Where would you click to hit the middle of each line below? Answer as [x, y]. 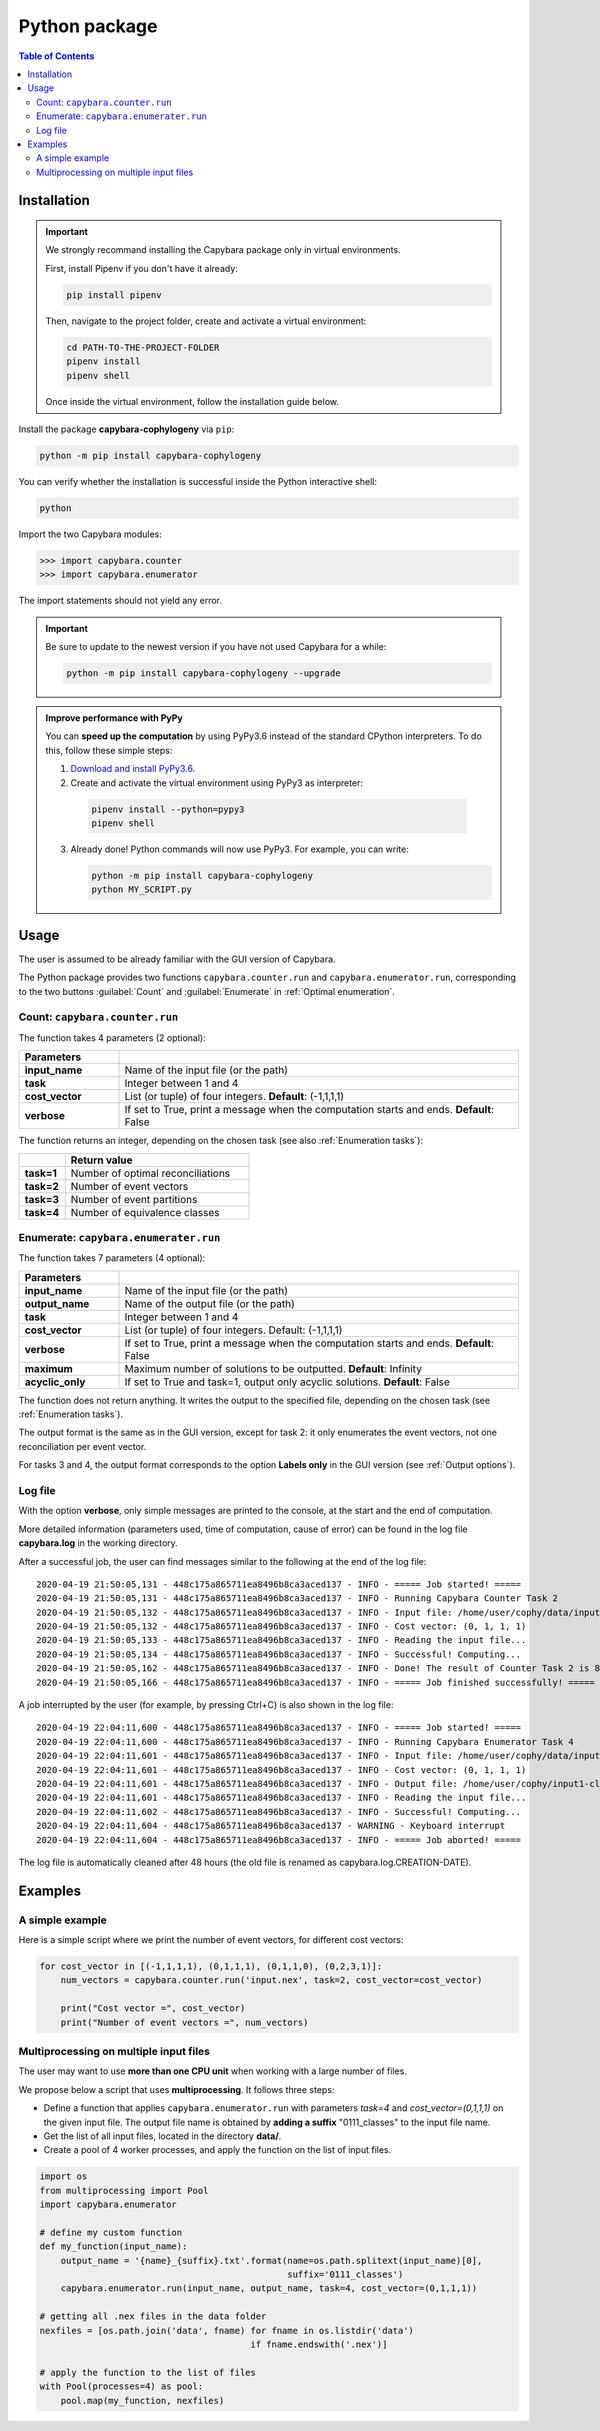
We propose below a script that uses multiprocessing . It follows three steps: [176, 2089]
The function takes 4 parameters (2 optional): [112, 1037]
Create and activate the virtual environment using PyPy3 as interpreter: [217, 782]
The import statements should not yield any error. [120, 601]
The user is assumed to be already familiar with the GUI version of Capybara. [177, 959]
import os [63, 2176]
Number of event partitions [134, 1199]
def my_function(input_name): [113, 2246]
